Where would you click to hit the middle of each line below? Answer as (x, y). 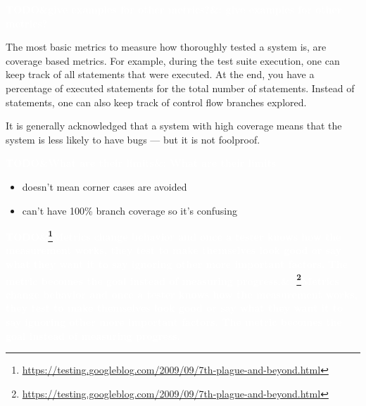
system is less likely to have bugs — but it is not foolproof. (133, 139)
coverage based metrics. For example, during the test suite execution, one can (173, 60)
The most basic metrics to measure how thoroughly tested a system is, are (166, 47)
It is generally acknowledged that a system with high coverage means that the (174, 126)
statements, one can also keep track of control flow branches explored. (156, 102)
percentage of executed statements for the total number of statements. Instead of (180, 88)
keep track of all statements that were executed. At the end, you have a (160, 74)
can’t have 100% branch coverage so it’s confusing (130, 210)
